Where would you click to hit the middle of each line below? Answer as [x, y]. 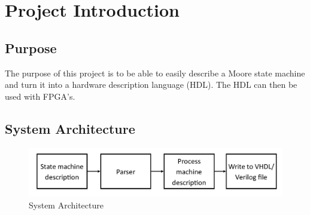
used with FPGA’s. [40, 96]
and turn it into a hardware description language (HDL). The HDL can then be [151, 85]
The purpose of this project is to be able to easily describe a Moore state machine [155, 73]
